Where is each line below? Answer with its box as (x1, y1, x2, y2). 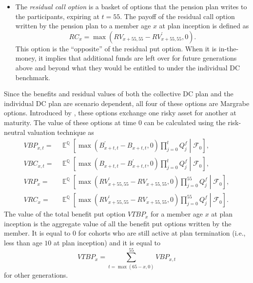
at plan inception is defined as (159, 21, 249, 31)
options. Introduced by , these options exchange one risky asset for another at (4, 108, 236, 118)
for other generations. (4, 269, 68, 280)
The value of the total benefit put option (4, 209, 126, 219)
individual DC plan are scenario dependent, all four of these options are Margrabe (4, 98, 250, 108)
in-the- (218, 43, 239, 53)
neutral (4, 127, 25, 137)
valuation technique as (27, 127, 94, 137)
